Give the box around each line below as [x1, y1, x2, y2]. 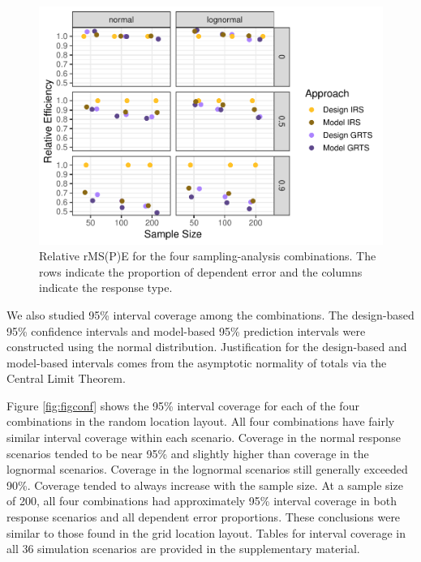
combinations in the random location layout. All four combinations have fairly [6, 413, 395, 430]
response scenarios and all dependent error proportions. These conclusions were [6, 508, 401, 526]
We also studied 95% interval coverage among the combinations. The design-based [6, 306, 415, 323]
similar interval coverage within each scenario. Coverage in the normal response [6, 429, 401, 446]
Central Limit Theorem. [6, 370, 126, 387]
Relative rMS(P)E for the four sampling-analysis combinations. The [39, 247, 376, 264]
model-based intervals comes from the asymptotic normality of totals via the [6, 354, 387, 371]
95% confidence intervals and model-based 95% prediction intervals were [6, 322, 366, 339]
